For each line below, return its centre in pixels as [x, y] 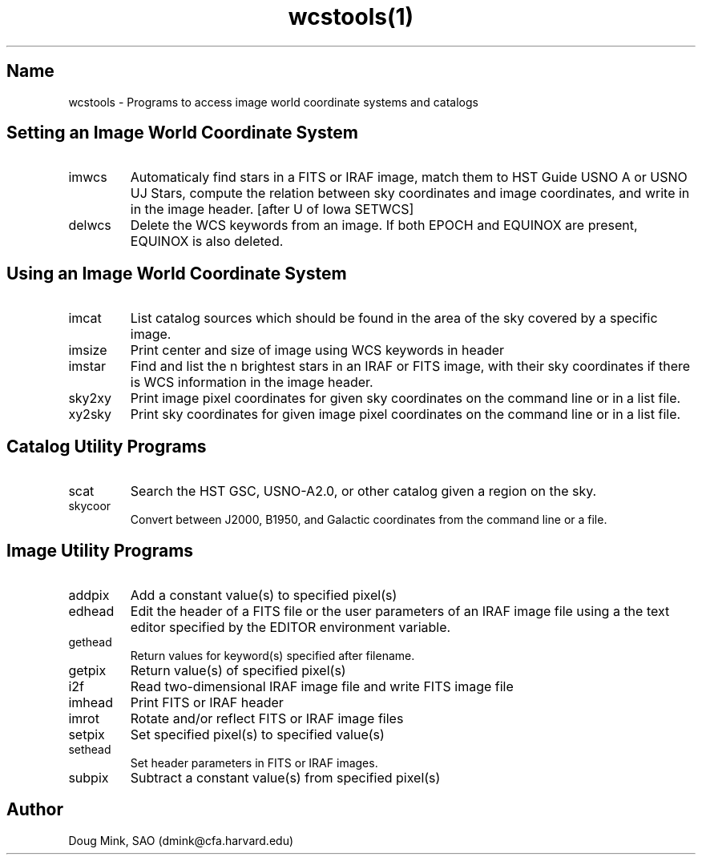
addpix [89, 595]
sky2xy [90, 398]
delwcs [90, 225]
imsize [88, 350]
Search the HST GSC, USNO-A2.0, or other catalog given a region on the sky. [363, 491]
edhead [91, 611]
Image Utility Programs [100, 550]
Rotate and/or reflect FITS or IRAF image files [267, 718]
